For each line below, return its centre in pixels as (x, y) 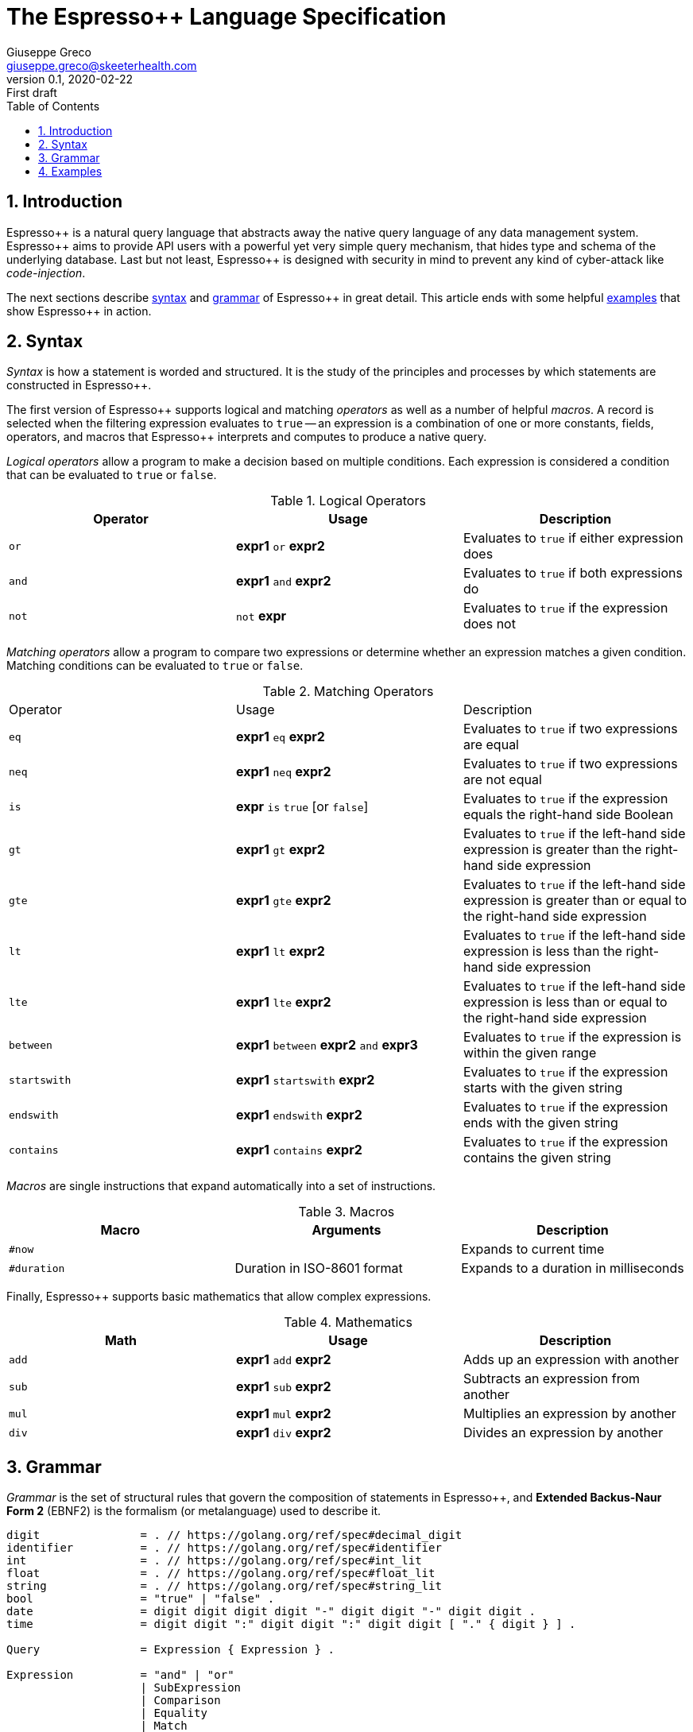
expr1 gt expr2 (280, 850)
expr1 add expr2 (283, 1360)
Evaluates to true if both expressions (573, 573)
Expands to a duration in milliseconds (573, 1268)
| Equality (174, 1713)
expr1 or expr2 (280, 546)
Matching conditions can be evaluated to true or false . (155, 666)
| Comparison (180, 1701)
